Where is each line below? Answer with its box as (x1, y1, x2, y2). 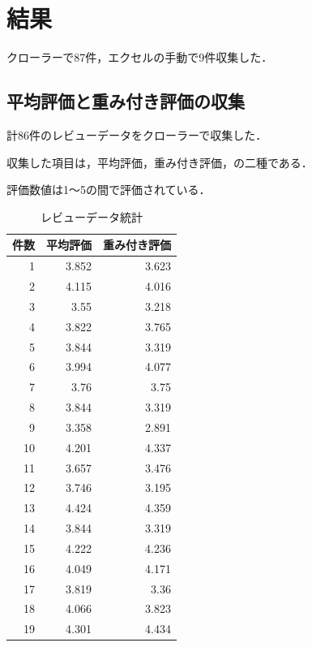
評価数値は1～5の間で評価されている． (6, 181, 211, 198)
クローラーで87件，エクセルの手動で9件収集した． (6, 49, 273, 66)
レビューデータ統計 (41, 208, 143, 225)
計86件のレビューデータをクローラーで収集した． (6, 126, 267, 143)
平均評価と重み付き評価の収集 (6, 88, 245, 114)
